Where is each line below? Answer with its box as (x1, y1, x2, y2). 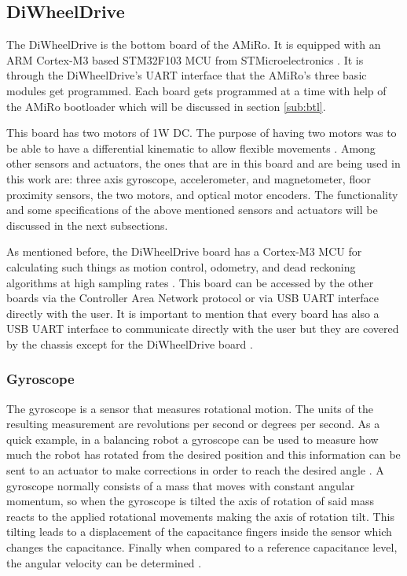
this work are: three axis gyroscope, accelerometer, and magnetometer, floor (6, 170, 372, 186)
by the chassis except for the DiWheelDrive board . (6, 335, 253, 352)
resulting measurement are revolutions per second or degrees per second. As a (6, 415, 380, 432)
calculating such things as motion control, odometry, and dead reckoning (6, 258, 356, 275)
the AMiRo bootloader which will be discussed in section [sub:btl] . (6, 98, 326, 114)
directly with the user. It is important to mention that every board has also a (6, 305, 379, 321)
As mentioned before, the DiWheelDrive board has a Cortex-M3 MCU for (6, 243, 362, 260)
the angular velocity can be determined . (6, 554, 202, 570)
